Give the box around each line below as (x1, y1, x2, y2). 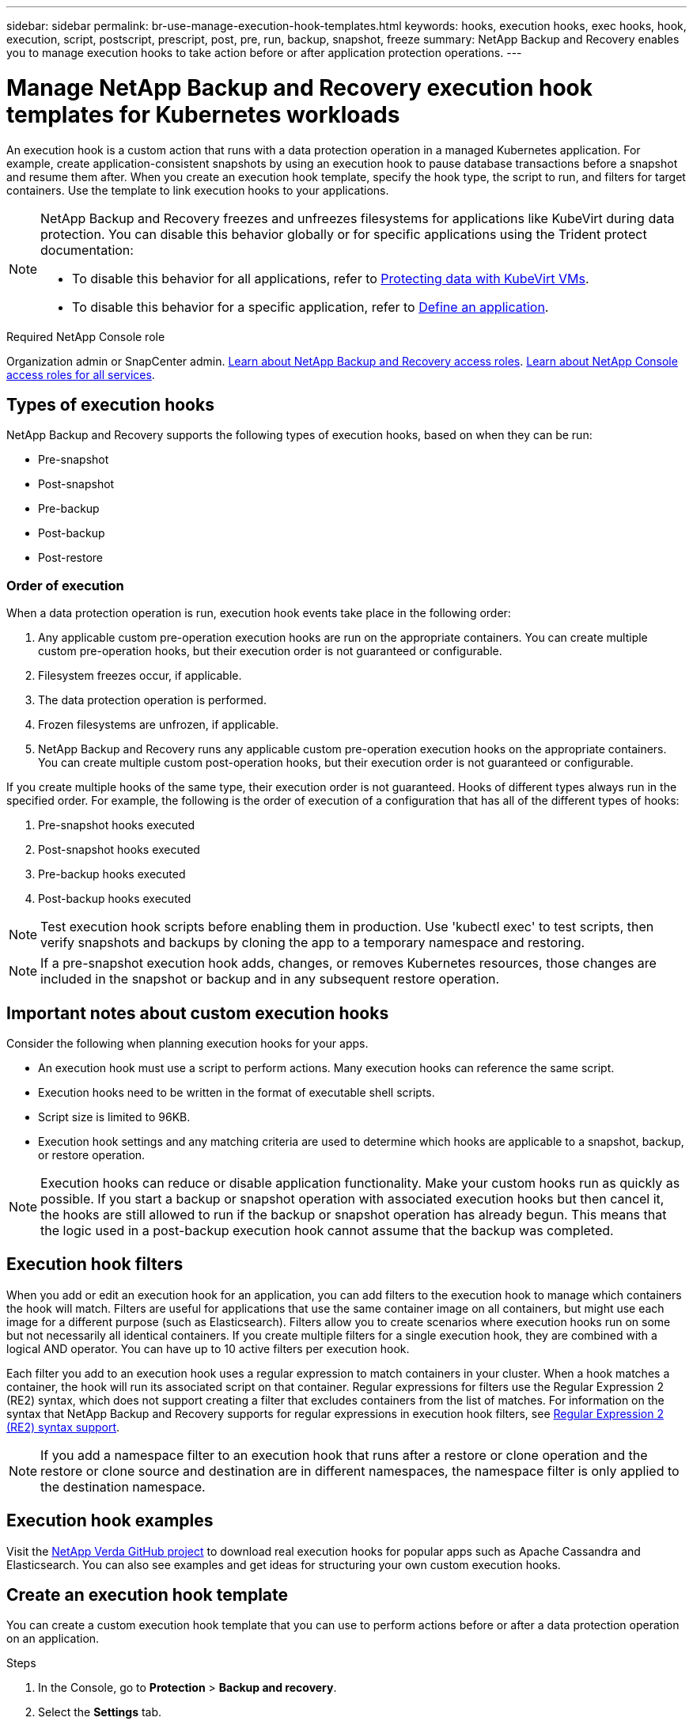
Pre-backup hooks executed (38, 867, 186, 881)
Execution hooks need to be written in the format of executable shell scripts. (38, 1085, 435, 1099)
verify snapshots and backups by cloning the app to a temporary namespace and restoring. (40, 935, 585, 951)
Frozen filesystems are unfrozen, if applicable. (38, 718, 279, 732)
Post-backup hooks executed (38, 892, 191, 906)
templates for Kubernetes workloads (6, 100, 400, 128)
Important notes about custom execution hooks (6, 1003, 389, 1023)
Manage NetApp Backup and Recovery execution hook (6, 74, 593, 101)
